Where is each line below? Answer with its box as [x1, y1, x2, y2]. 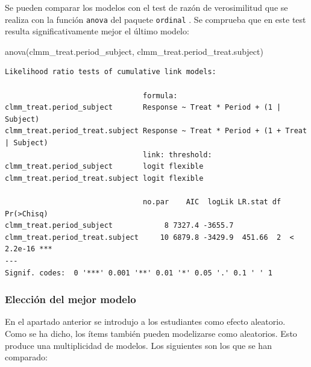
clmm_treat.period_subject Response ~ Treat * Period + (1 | [5, 103, 281, 112]
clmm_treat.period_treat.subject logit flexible [5, 174, 204, 183]
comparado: [5, 351, 48, 363]
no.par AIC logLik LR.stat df [143, 197, 281, 206]
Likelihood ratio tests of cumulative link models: [5, 67, 216, 77]
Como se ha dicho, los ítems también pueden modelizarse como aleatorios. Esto [5, 327, 297, 339]
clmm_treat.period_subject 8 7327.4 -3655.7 [5, 221, 234, 230]
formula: [143, 91, 178, 100]
